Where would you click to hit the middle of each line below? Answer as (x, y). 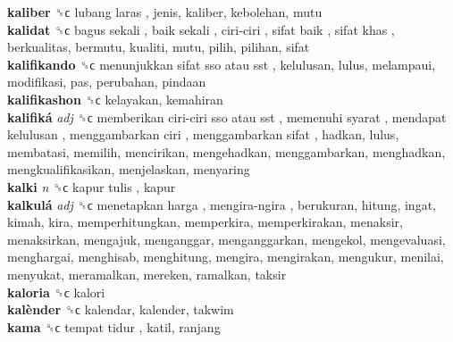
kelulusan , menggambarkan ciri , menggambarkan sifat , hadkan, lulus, (203, 134)
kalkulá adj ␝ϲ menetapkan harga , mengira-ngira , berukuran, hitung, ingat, (222, 204)
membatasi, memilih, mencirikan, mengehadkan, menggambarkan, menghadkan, (226, 151)
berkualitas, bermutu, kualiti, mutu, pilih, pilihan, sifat (159, 47)
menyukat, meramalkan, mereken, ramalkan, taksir (147, 274)
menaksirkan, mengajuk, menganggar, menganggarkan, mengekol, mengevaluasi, (226, 239)
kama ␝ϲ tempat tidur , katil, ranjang (114, 326)
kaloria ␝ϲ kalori (56, 292)
